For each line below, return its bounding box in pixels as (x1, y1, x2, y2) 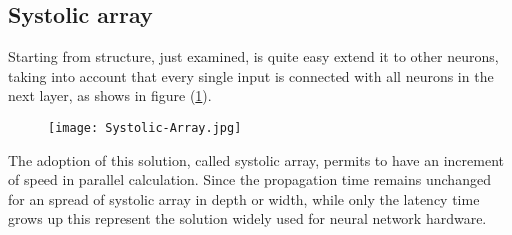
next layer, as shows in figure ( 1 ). (8, 85, 212, 106)
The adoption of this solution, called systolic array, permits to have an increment (8, 149, 504, 170)
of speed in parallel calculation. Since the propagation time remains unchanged (8, 169, 491, 190)
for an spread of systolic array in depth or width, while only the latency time (8, 188, 480, 209)
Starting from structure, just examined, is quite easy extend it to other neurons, (8, 46, 499, 67)
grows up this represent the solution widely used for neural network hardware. (8, 208, 487, 229)
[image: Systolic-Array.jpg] (48, 120, 242, 135)
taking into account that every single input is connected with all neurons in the (8, 65, 494, 86)
